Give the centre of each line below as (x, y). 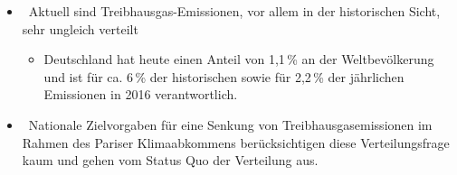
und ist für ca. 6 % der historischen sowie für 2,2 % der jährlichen (224, 76)
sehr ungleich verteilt (80, 28)
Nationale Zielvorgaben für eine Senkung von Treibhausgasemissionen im (230, 124)
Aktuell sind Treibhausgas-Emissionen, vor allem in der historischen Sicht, (234, 11)
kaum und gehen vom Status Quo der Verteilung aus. (170, 160)
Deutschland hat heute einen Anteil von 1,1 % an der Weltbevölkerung (239, 59)
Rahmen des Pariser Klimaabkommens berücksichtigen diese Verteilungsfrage (236, 142)
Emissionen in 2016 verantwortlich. (141, 94)
